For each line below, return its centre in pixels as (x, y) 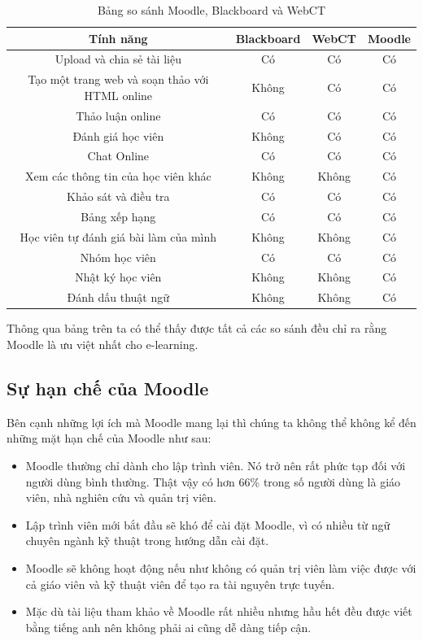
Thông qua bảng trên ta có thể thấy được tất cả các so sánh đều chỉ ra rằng (197, 328)
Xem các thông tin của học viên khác (118, 176)
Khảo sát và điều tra (118, 196)
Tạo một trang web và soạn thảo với (118, 79)
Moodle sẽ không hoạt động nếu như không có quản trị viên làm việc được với (221, 567)
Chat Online (118, 156)
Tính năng (118, 38)
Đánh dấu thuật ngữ (118, 297)
